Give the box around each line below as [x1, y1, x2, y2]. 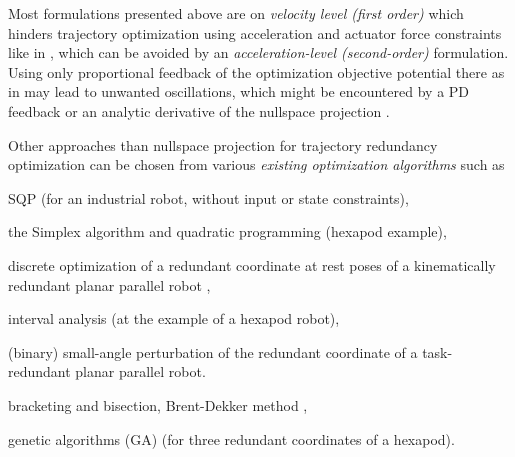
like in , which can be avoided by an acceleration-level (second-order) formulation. [8, 42, 509, 63]
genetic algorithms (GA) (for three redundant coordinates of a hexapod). [8, 428, 455, 449]
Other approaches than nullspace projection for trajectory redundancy [8, 134, 438, 155]
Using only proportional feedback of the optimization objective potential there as [8, 61, 505, 82]
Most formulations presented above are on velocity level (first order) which [8, 3, 464, 23]
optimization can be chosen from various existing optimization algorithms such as [8, 154, 505, 175]
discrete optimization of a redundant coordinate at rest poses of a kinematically [8, 254, 496, 275]
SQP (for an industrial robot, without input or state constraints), [8, 187, 409, 208]
